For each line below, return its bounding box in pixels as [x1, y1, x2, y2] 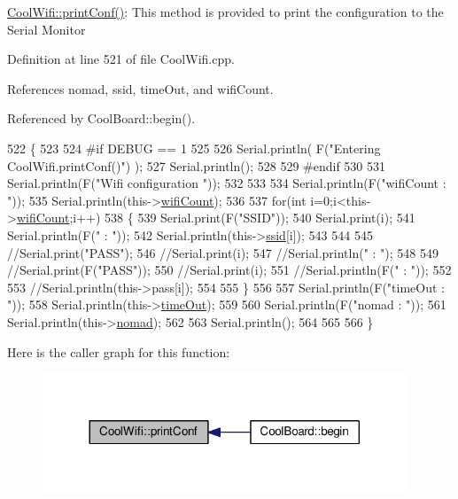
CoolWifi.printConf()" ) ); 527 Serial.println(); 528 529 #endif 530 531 [7, 156, 386, 175]
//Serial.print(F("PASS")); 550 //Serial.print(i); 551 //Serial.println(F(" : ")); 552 [7, 261, 452, 279]
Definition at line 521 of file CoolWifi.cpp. [7, 50, 235, 68]
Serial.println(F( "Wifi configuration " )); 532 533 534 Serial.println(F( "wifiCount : [7, 174, 446, 192]
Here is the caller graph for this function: [7, 342, 230, 361]
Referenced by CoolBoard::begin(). [7, 109, 196, 128]
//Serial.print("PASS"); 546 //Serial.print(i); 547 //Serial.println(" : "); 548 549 [7, 243, 439, 261]
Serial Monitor [7, 19, 86, 38]
